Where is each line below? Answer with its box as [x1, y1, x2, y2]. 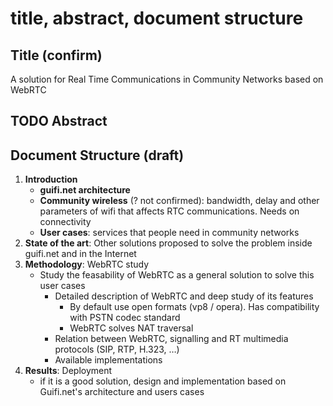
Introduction [24, 173, 78, 186]
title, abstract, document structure [10, 7, 304, 30]
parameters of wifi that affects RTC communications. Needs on [39, 205, 300, 217]
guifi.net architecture [39, 184, 131, 196]
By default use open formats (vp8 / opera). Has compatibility [69, 301, 320, 313]
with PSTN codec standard [69, 312, 181, 324]
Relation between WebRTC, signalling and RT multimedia [54, 333, 289, 345]
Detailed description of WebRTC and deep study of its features [54, 290, 314, 302]
